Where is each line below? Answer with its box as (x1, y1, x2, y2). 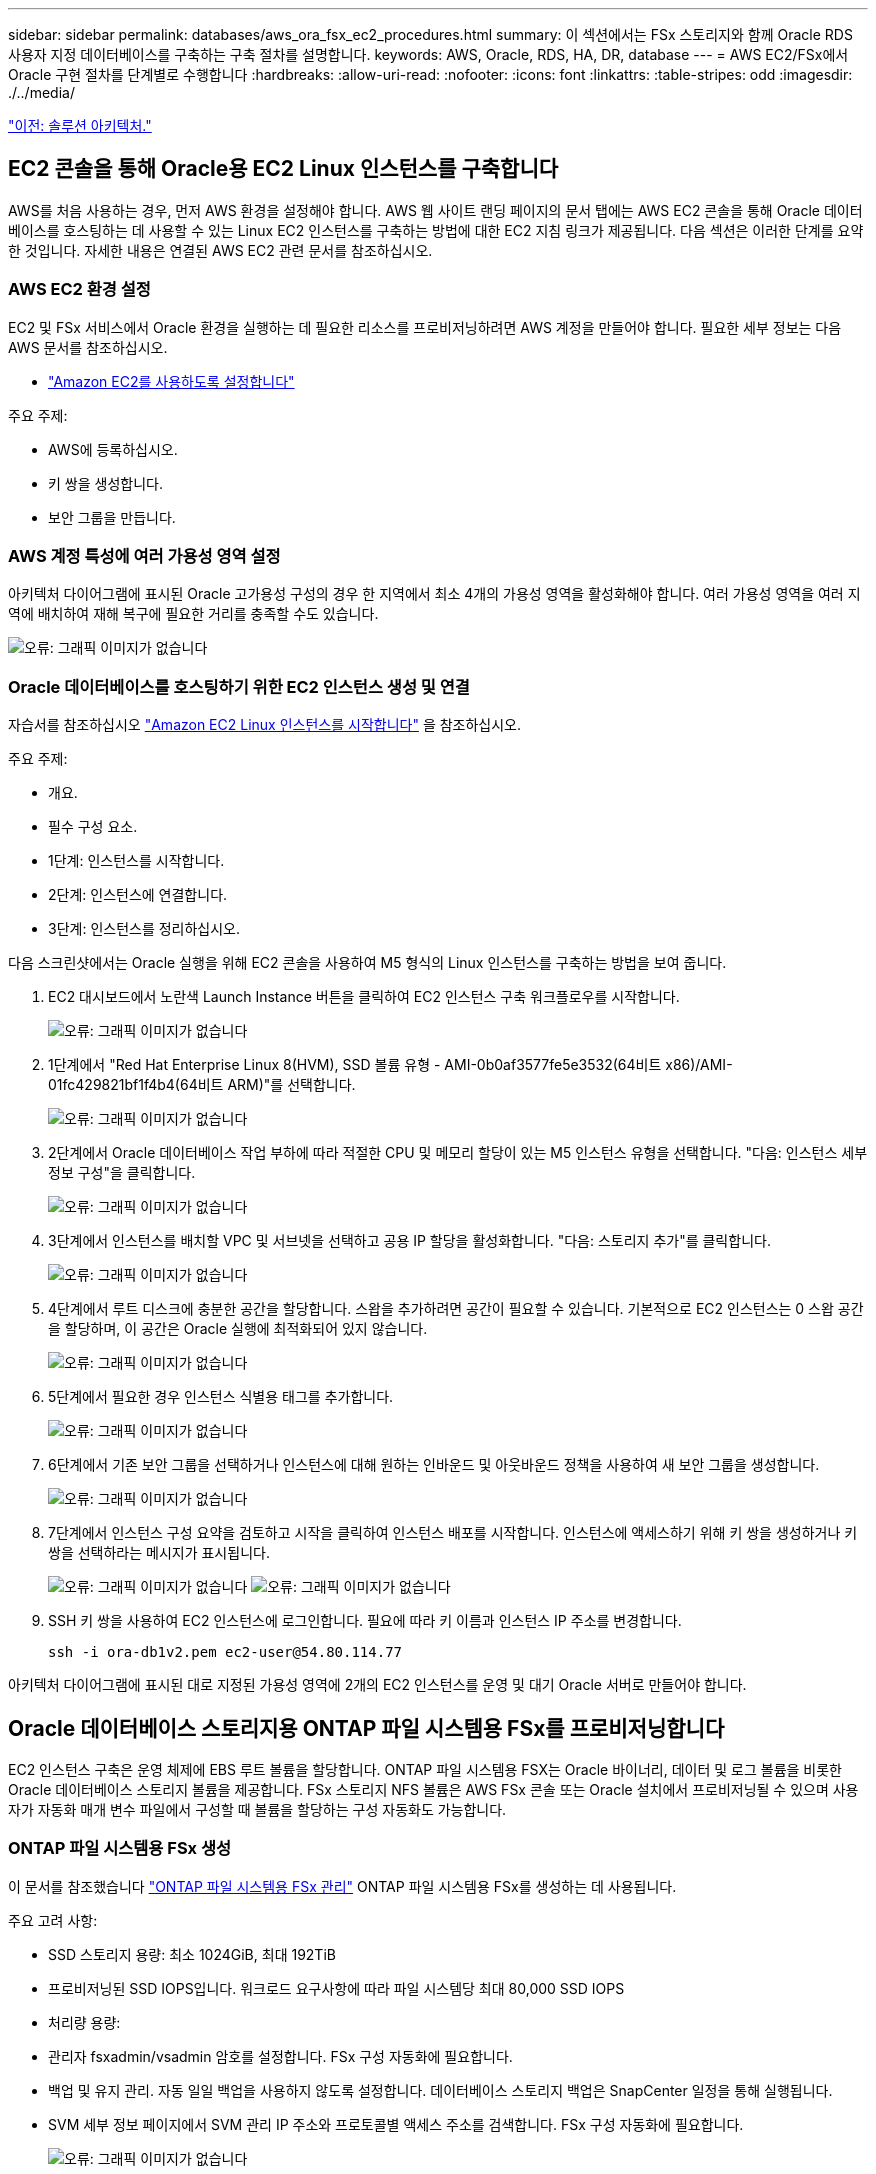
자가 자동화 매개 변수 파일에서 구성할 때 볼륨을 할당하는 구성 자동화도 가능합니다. (8, 1800, 507, 1818)
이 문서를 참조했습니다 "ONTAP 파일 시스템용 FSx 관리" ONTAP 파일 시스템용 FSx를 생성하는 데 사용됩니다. (8, 1877, 677, 1895)
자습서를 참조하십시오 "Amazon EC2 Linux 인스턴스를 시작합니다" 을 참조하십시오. (8, 716, 522, 734)
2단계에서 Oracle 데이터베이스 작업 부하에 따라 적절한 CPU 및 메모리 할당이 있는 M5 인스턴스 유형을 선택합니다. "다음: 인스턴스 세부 (48, 1144, 868, 1162)
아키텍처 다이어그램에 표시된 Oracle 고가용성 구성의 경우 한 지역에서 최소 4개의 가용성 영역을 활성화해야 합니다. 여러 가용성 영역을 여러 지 (8, 585, 861, 603)
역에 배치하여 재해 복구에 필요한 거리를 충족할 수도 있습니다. (8, 605, 379, 623)
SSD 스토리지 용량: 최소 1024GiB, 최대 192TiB (48, 1945, 336, 1963)
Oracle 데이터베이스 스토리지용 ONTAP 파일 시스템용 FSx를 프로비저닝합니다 (8, 1715, 725, 1741)
